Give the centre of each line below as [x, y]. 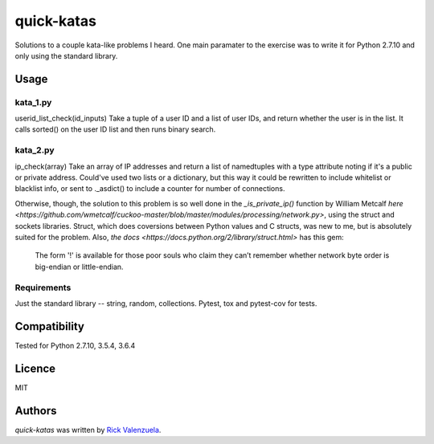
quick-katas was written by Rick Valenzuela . [88, 430]
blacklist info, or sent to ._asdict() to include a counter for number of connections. [150, 189]
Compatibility [49, 326]
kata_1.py [33, 102]
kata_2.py [35, 150]
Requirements [43, 287]
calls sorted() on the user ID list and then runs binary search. [115, 129]
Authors [36, 411]
